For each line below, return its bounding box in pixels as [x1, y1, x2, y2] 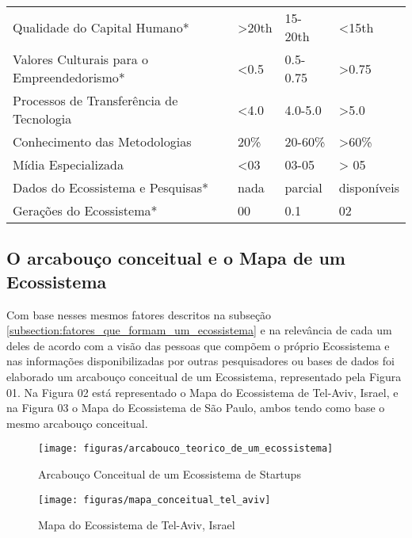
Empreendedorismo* [13, 68, 125, 86]
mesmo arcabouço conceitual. [6, 414, 148, 431]
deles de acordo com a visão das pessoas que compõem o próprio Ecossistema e [6, 337, 390, 353]
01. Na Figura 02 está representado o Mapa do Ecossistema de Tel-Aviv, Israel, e [6, 383, 399, 400]
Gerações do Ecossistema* [13, 201, 158, 219]
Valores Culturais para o [13, 50, 148, 68]
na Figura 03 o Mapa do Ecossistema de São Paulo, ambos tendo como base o [6, 399, 385, 416]
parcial [284, 178, 322, 197]
